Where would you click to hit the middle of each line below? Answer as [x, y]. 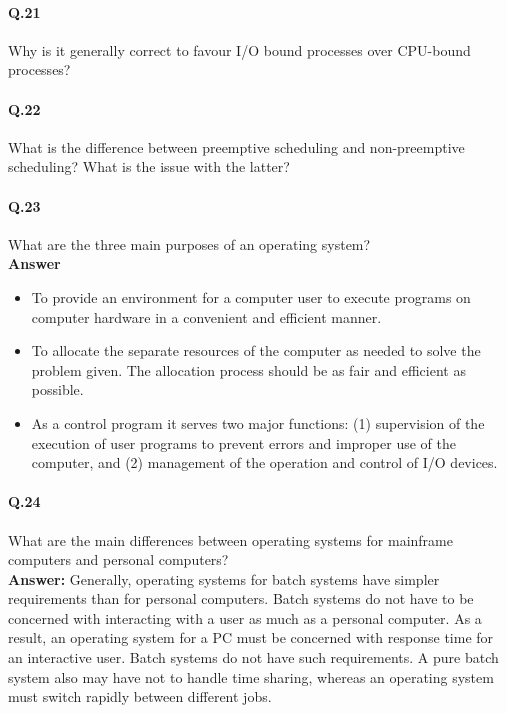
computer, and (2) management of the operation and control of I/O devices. [264, 462]
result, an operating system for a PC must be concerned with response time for [251, 637]
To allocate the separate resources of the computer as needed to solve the [256, 350]
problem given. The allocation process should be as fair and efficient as [248, 369]
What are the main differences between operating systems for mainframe [230, 539]
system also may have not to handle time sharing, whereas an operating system [251, 676]
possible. [57, 389]
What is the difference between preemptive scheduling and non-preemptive [236, 146]
